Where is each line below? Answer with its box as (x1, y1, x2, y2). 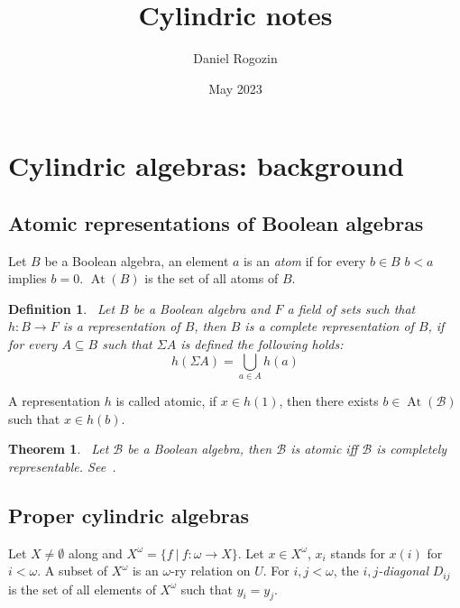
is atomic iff (290, 439, 358, 458)
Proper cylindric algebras (8, 501, 250, 529)
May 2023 (208, 78, 262, 97)
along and (68, 543, 123, 562)
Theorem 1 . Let (8, 439, 109, 458)
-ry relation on (170, 561, 251, 580)
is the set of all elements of (8, 579, 156, 598)
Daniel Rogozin (193, 49, 278, 68)
